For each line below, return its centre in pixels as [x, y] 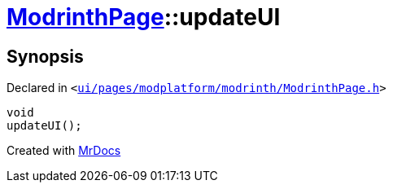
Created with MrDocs [64, 151]
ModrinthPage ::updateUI [144, 17]
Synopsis [45, 56]
